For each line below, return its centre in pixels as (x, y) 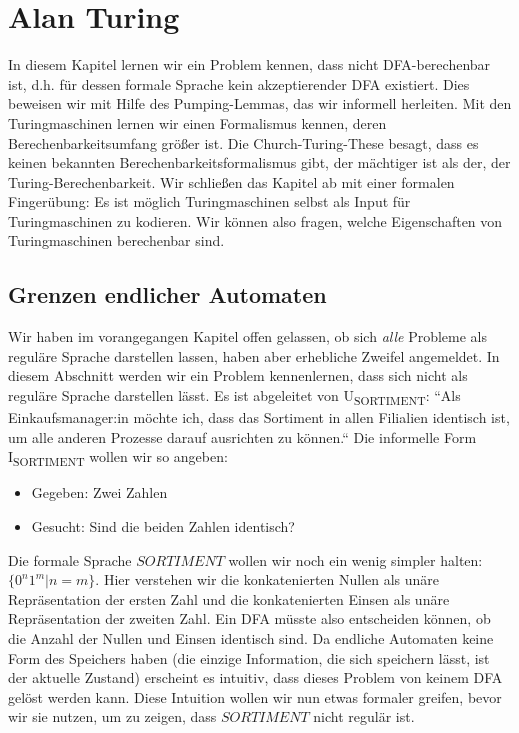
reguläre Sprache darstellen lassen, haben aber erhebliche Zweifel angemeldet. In (254, 355)
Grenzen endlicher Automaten (167, 294)
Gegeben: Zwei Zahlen (99, 492)
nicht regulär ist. (364, 716)
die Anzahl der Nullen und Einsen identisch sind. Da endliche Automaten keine (251, 638)
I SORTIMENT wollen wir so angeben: (118, 458)
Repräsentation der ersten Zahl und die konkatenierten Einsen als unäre (229, 598)
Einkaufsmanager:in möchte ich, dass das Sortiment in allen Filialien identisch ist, (259, 417)
